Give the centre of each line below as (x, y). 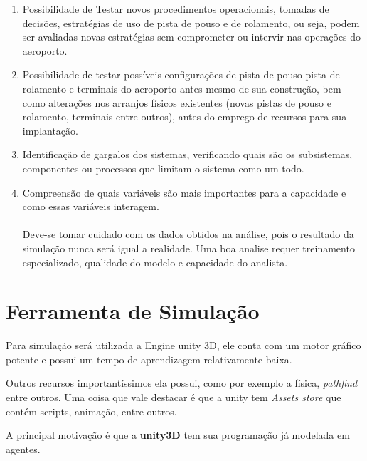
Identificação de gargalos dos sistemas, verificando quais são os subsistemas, (187, 154)
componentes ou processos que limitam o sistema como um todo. (163, 168)
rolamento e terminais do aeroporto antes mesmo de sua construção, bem (182, 88)
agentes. (23, 449)
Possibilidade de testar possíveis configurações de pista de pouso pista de (181, 74)
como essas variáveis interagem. (91, 206)
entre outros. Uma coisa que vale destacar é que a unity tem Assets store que (174, 397)
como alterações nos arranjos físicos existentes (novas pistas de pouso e (177, 102)
